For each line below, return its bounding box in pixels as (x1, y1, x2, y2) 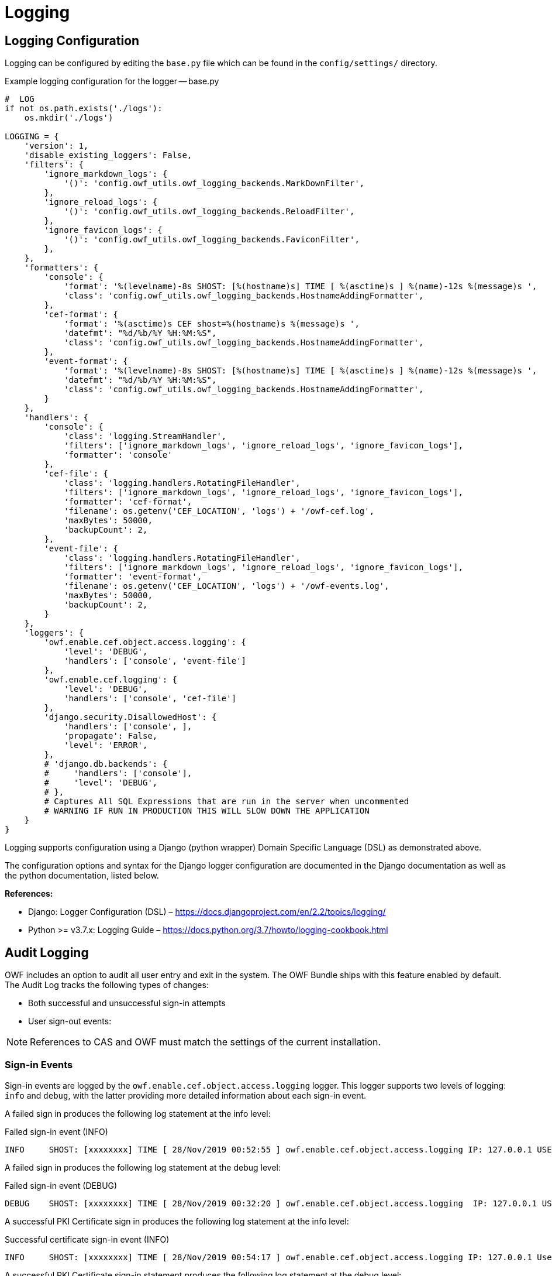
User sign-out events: (28, 1016, 112, 1027)
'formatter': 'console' (64, 450, 172, 460)
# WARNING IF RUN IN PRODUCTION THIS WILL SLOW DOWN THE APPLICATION (44, 806, 370, 816)
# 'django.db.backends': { (44, 759, 168, 769)
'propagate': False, (64, 731, 158, 741)
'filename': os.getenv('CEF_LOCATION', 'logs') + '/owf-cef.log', (64, 506, 375, 516)
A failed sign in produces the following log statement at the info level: (5, 1108, 271, 1119)
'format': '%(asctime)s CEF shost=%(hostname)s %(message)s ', (64, 319, 360, 329)
